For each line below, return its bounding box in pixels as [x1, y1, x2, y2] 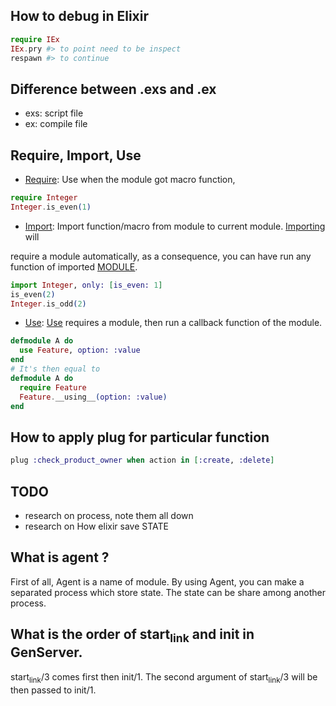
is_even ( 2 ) [10, 289, 56, 299]
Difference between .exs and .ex [10, 80, 217, 98]
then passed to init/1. [10, 684, 97, 696]
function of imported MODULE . [10, 260, 138, 273]
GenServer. [10, 644, 83, 661]
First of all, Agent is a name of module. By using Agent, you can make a [10, 575, 305, 588]
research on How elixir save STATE [24, 520, 169, 532]
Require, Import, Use [10, 147, 142, 164]
